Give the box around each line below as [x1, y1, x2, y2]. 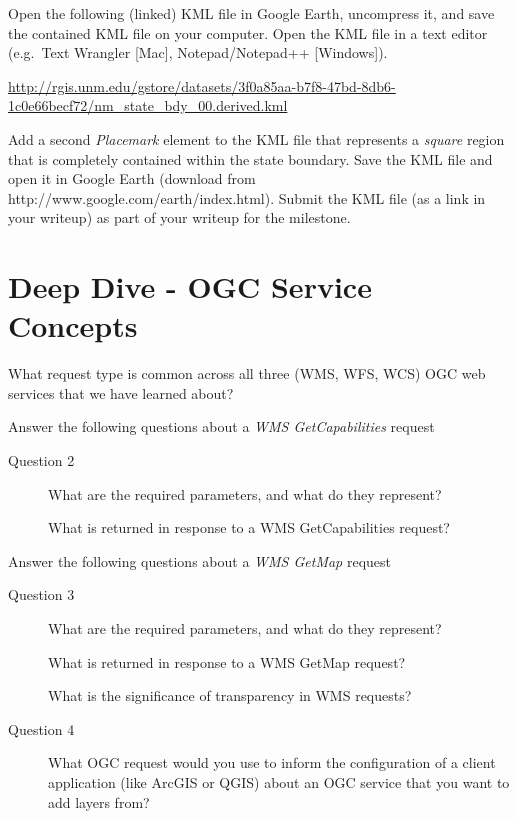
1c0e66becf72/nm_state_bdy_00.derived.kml [8, 95, 288, 116]
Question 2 [8, 450, 75, 471]
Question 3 [8, 584, 75, 605]
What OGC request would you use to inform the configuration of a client [48, 752, 496, 773]
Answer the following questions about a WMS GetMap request [8, 550, 392, 571]
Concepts [8, 305, 138, 346]
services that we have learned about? [8, 382, 234, 403]
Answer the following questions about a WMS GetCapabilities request [8, 416, 435, 437]
